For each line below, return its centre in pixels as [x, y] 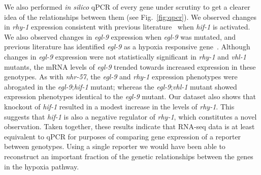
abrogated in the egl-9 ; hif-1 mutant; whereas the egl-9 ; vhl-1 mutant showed [121, 86]
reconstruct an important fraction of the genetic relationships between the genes [129, 156]
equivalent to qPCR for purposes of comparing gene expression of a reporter [123, 136]
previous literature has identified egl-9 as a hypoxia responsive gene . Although [127, 47]
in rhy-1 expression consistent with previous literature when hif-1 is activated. [127, 27]
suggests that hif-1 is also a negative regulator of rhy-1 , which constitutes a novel [130, 116]
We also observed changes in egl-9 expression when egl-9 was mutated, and [120, 36]
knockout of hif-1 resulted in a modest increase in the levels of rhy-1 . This [119, 106]
